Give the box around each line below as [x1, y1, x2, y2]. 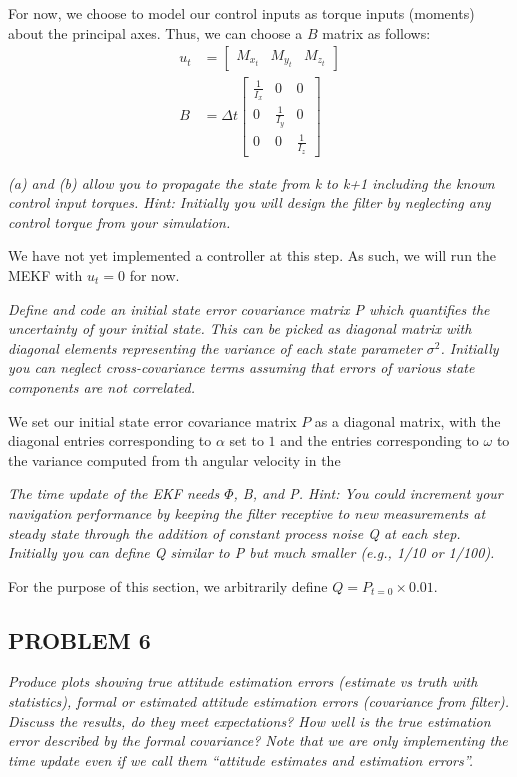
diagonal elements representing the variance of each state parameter [8, 337, 422, 358]
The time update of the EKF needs [8, 483, 220, 504]
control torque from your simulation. [8, 211, 231, 232]
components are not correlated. [8, 376, 195, 397]
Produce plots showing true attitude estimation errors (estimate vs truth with [8, 671, 478, 692]
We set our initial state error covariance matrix [8, 410, 297, 431]
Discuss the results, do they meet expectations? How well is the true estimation [8, 710, 491, 731]
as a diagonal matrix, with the [314, 410, 501, 431]
